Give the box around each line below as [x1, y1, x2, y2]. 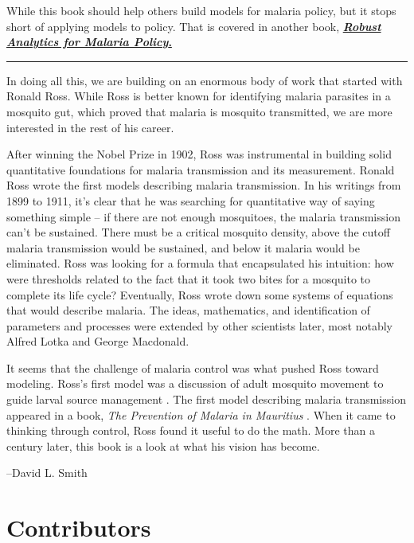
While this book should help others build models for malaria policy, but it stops [6, 2, 396, 18]
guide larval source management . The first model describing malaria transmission [6, 391, 406, 408]
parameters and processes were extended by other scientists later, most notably [6, 317, 393, 334]
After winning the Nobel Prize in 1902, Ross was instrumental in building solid [6, 146, 392, 162]
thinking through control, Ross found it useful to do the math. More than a [6, 422, 375, 439]
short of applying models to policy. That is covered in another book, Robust [6, 18, 381, 34]
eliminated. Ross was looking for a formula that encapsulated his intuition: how [6, 255, 394, 271]
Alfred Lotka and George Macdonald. [6, 333, 189, 350]
